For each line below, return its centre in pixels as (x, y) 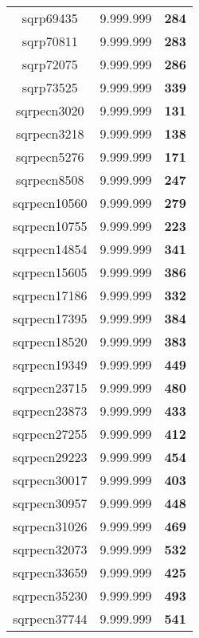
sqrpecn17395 (50, 318)
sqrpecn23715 (50, 387)
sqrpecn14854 (50, 249)
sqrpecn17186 (50, 295)
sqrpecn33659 (50, 572)
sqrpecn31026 (50, 526)
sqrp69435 (50, 18)
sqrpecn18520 (50, 341)
